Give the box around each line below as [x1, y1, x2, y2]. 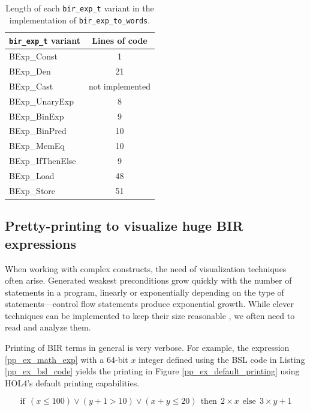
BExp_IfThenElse [9, 154, 76, 167]
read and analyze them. [5, 321, 91, 333]
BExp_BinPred [9, 124, 67, 137]
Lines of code [92, 34, 148, 47]
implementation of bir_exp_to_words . [9, 13, 151, 26]
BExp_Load [9, 169, 55, 181]
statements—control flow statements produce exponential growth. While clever [5, 297, 294, 310]
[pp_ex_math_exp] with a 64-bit [5, 353, 128, 365]
